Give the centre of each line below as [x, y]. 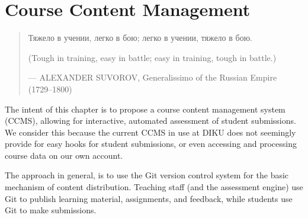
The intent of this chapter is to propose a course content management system [145, 109]
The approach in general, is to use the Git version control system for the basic [147, 175]
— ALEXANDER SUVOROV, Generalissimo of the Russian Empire [153, 77]
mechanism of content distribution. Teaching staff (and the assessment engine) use [154, 187]
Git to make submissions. [51, 210]
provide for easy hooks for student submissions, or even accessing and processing [151, 144]
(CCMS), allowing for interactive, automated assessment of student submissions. [150, 121]
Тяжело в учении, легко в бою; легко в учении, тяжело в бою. [140, 38]
